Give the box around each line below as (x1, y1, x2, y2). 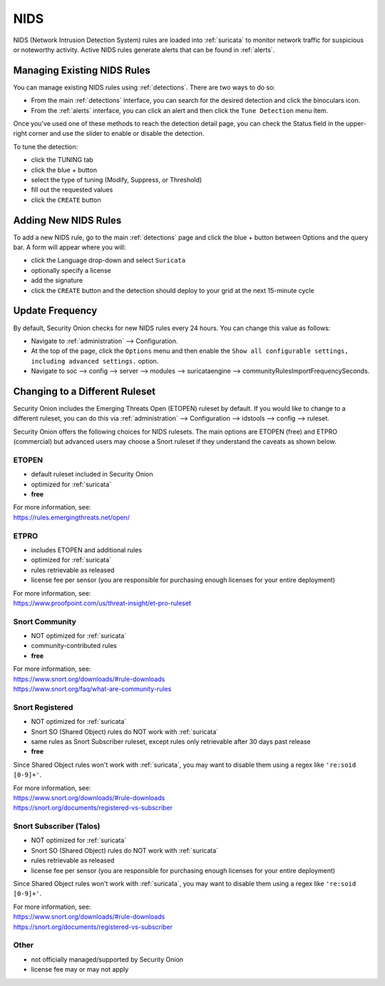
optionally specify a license (31, 266, 112, 274)
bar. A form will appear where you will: (13, 243, 126, 252)
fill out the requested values (31, 186, 113, 194)
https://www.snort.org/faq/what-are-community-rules (13, 684, 172, 693)
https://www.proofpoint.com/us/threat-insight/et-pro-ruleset (13, 599, 192, 607)
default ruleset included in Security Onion (31, 470, 153, 479)
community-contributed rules (31, 642, 117, 650)
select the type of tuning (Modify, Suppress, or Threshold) (31, 175, 202, 184)
